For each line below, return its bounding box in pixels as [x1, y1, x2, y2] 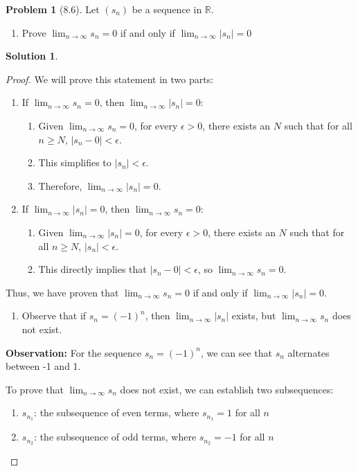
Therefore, [38, 178, 82, 193]
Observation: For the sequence [6, 345, 142, 359]
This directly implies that [38, 262, 147, 276]
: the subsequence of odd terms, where [34, 429, 197, 444]
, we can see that [200, 345, 272, 359]
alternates [287, 345, 330, 359]
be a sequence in [132, 2, 202, 16]
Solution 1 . [6, 48, 58, 63]
